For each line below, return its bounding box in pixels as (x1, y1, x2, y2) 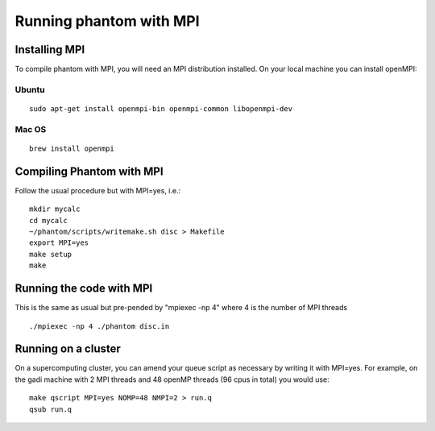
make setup (29, 250, 72, 259)
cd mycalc (29, 216, 68, 225)
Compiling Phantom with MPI (14, 164, 164, 178)
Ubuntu (14, 84, 45, 95)
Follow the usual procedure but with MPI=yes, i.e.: (14, 185, 181, 195)
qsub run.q (29, 404, 72, 414)
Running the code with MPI (14, 282, 153, 296)
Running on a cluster (14, 342, 121, 356)
